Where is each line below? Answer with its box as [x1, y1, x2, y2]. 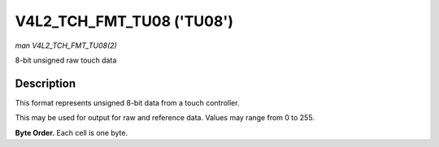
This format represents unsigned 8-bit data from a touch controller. [15, 97, 240, 107]
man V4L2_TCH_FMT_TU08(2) [15, 41, 117, 50]
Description [15, 76, 76, 90]
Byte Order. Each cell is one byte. [15, 128, 128, 137]
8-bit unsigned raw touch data [15, 55, 117, 65]
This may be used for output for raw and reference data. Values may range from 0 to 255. [15, 113, 315, 123]
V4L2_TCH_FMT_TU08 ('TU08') [15, 12, 233, 30]
